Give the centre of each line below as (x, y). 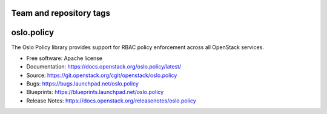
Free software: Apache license (64, 58)
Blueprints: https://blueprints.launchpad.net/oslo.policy (95, 92)
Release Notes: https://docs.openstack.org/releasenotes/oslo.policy (111, 101)
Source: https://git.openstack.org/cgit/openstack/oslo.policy (102, 75)
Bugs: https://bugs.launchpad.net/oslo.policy (83, 84)
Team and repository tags (61, 13)
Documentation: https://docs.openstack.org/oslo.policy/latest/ (104, 67)
